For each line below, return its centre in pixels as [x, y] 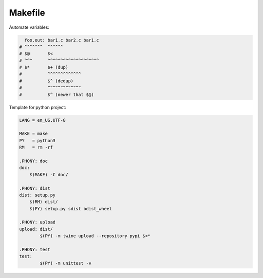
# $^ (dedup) [46, 81]
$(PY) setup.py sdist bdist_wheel [71, 209]
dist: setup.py [37, 195]
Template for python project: [38, 107]
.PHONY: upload [37, 222]
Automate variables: [29, 27]
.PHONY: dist [35, 188]
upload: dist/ [36, 229]
